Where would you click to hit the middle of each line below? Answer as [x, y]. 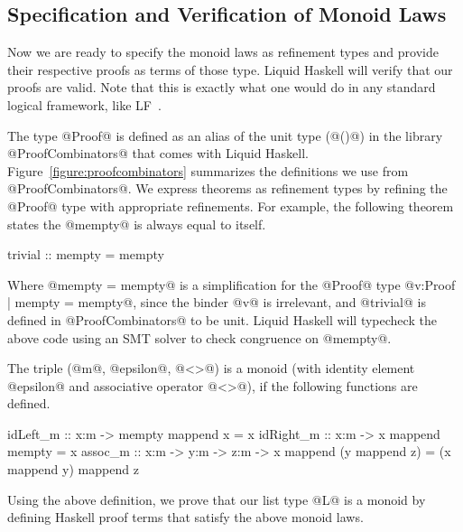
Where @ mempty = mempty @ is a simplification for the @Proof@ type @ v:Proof [231, 284]
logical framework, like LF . [84, 104]
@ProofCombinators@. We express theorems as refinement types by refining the [227, 188]
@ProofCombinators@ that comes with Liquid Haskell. [158, 153]
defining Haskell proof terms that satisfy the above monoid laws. [185, 517]
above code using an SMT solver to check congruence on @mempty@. [199, 337]
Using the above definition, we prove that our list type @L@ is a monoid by [217, 499]
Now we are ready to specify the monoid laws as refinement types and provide [223, 52]
